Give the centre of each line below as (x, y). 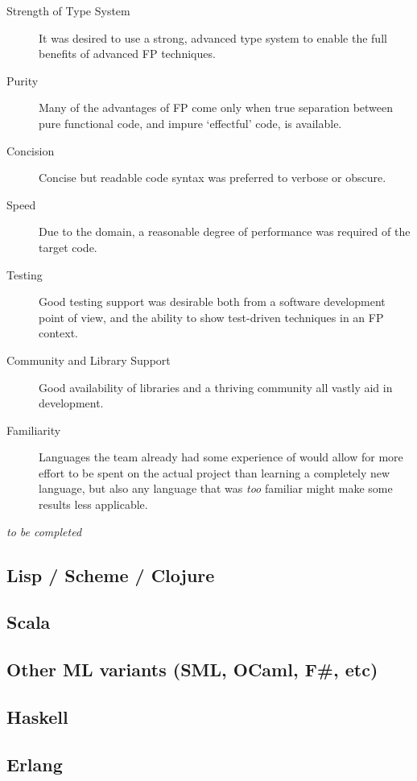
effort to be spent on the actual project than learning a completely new (215, 472)
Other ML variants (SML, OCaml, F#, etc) (192, 669)
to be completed (44, 531)
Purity (23, 80)
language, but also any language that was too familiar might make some (216, 488)
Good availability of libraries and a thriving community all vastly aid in (216, 387)
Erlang (35, 764)
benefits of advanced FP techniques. (127, 54)
